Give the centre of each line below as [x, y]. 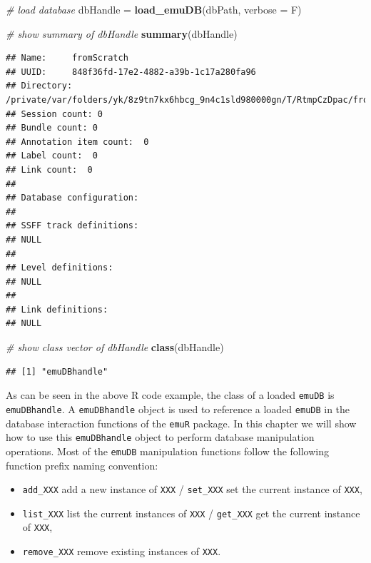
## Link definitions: [57, 309]
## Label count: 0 [52, 156]
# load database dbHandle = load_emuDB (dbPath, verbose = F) [154, 9]
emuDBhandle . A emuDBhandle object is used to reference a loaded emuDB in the [178, 409]
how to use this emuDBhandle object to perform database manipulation [160, 437]
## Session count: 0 [55, 114]
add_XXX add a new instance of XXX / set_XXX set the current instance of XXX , [192, 489]
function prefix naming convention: [82, 465]
